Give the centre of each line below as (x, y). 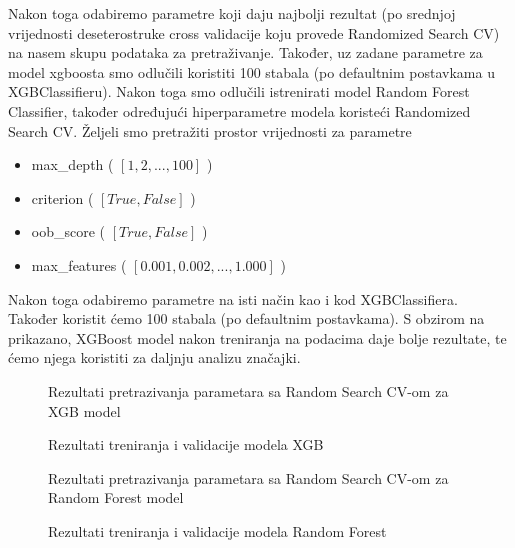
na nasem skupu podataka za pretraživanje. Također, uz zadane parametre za (245, 52)
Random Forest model (116, 497)
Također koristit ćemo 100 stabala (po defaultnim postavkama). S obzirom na (246, 318)
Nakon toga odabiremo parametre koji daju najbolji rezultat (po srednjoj (232, 13)
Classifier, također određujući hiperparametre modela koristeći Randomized (239, 110)
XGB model (84, 410)
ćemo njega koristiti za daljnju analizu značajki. (154, 357)
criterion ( (62, 197)
